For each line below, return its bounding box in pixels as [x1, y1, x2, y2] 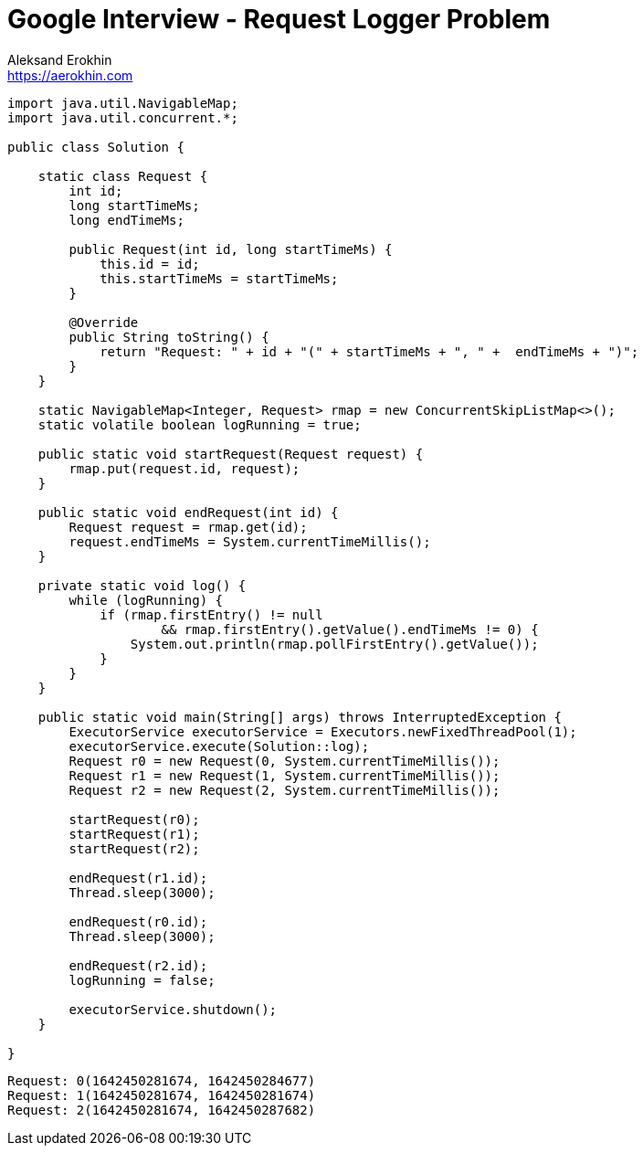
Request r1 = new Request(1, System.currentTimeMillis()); [69, 767, 501, 783]
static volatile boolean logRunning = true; [37, 417, 362, 432]
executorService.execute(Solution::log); [69, 738, 370, 754]
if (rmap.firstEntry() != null [100, 607, 323, 622]
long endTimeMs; [69, 212, 184, 227]
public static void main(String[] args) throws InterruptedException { [37, 709, 562, 725]
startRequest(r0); [69, 811, 200, 827]
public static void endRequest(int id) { [37, 504, 339, 520]
